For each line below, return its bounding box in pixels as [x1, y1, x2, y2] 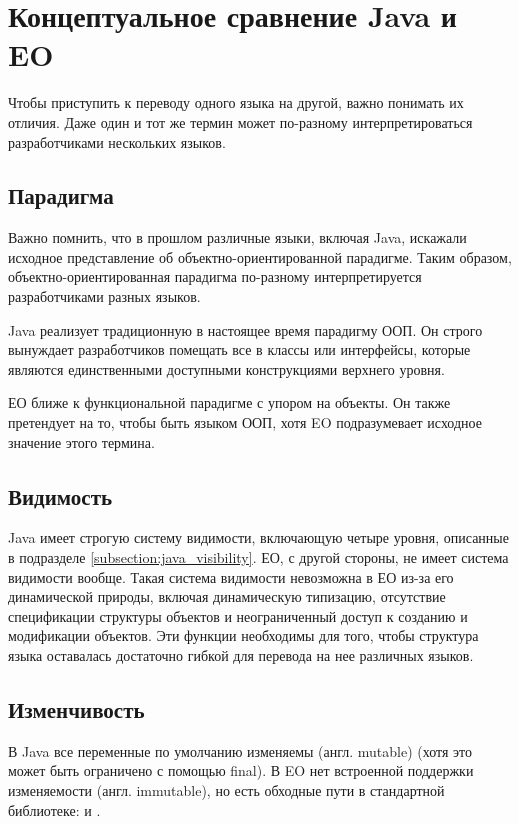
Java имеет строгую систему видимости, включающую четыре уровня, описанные [8, 527, 509, 548]
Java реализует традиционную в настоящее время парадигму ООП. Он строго [8, 319, 483, 340]
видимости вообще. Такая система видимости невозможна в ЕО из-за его [8, 566, 454, 587]
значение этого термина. [8, 431, 155, 452]
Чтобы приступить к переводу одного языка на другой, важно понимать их [8, 92, 464, 113]
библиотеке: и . [8, 799, 101, 820]
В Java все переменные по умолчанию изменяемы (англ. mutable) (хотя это [8, 740, 473, 761]
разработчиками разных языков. [8, 286, 201, 307]
